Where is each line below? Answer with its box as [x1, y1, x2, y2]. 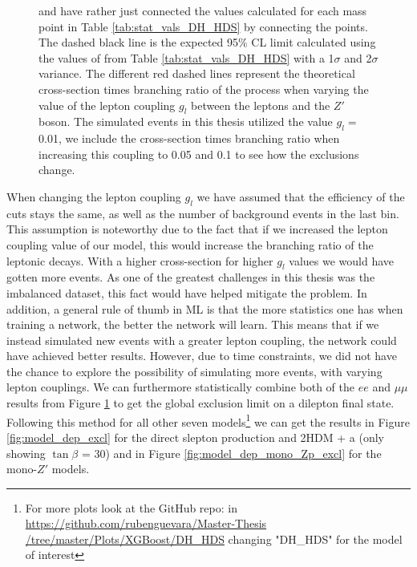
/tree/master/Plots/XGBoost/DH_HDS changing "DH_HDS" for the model [25, 530, 403, 547]
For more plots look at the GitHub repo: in [25, 499, 237, 516]
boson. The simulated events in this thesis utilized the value [38, 113, 333, 130]
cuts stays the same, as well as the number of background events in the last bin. [6, 205, 399, 221]
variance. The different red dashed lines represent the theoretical [38, 65, 355, 82]
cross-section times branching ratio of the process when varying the [38, 80, 369, 97]
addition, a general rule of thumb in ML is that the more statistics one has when [6, 300, 403, 317]
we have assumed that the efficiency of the [196, 188, 405, 205]
